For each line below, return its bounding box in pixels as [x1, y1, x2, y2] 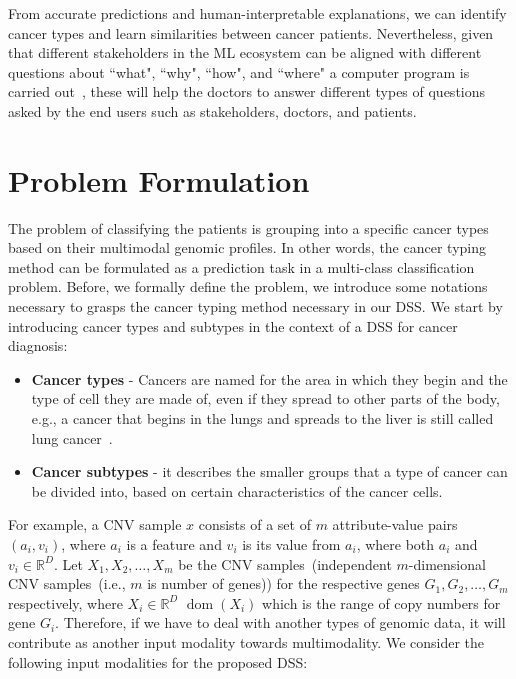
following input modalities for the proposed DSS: [8, 651, 308, 672]
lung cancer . [31, 427, 113, 448]
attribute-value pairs [332, 514, 458, 535]
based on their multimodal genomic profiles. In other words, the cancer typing [8, 237, 486, 258]
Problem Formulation [8, 159, 310, 200]
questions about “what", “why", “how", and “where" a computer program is [8, 61, 470, 82]
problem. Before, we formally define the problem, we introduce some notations [8, 276, 488, 297]
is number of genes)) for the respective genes [147, 573, 420, 594]
